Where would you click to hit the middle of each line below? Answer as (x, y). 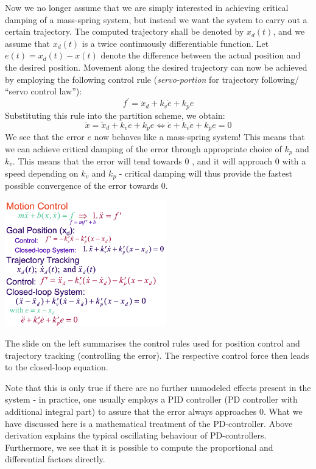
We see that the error (45, 136)
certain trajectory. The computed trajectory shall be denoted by (125, 31)
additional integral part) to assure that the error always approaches (131, 411)
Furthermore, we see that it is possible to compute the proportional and (139, 447)
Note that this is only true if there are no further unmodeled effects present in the (158, 387)
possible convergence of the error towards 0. (86, 185)
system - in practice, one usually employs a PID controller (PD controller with (151, 399)
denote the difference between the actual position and (201, 55)
